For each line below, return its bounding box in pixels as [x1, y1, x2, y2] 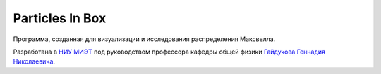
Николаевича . [13, 57, 56, 66]
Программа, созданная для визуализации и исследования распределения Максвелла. [13, 35, 276, 43]
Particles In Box [13, 10, 107, 26]
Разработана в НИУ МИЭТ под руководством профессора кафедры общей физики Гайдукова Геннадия [13, 47, 326, 56]
